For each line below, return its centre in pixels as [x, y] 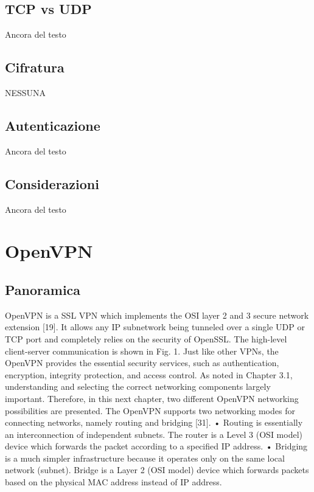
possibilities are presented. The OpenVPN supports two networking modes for [150, 410]
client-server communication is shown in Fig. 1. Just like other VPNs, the [142, 351]
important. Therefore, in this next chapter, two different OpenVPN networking [152, 398]
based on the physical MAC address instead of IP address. [113, 482]
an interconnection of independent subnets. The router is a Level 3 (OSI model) [154, 434]
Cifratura [35, 67]
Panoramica [43, 289]
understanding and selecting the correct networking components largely [138, 386]
